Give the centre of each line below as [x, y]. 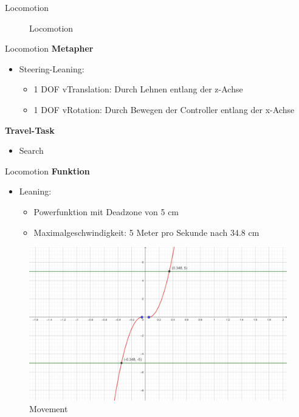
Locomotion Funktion [47, 171]
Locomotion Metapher [49, 48]
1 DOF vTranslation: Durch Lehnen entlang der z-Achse [138, 89]
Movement [49, 409]
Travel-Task [30, 130]
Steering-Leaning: [52, 68]
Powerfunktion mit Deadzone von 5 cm [106, 211]
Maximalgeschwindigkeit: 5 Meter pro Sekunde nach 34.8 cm [146, 232]
